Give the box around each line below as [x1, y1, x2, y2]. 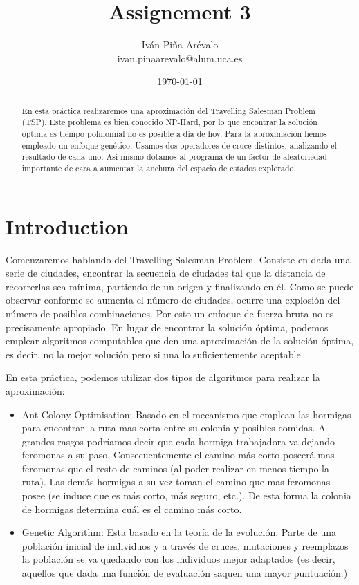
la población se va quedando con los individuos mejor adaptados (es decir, [21, 552, 335, 566]
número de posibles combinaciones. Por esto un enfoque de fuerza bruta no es [6, 306, 334, 320]
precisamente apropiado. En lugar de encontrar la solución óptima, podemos [6, 319, 329, 334]
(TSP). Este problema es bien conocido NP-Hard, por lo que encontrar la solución [21, 116, 317, 128]
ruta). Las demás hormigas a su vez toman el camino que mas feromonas [21, 474, 331, 489]
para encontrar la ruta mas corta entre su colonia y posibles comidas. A [21, 420, 326, 435]
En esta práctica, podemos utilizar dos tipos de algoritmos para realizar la [6, 370, 320, 384]
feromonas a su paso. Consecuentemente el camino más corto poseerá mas [21, 447, 335, 462]
